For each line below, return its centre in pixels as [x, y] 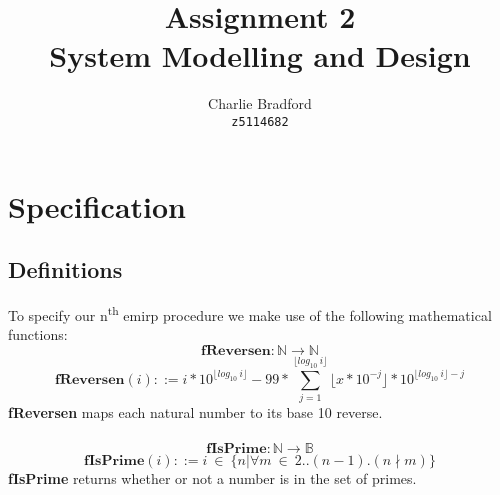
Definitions [65, 269]
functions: [38, 334]
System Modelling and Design [260, 55]
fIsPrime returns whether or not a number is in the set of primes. [212, 478]
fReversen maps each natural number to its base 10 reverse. [195, 411]
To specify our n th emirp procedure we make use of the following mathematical [250, 313]
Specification [97, 205]
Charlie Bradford [260, 103]
